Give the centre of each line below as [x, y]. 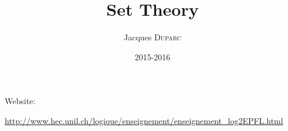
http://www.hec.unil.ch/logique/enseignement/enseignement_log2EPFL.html [144, 120]
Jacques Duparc [153, 37]
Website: [20, 101]
